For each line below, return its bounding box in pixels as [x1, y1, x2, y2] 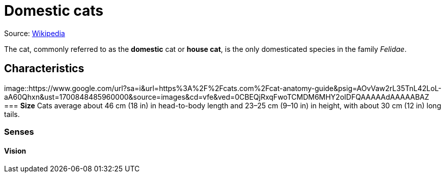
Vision [4, 146, 26, 155]
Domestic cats [4, 2, 103, 19]
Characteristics [4, 62, 85, 75]
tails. [4, 109, 20, 119]
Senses [4, 126, 34, 137]
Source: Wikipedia [4, 28, 65, 38]
